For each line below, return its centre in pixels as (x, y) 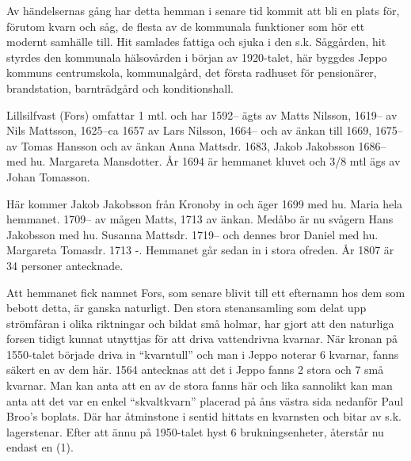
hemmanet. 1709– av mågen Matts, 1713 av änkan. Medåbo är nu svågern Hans (200, 219)
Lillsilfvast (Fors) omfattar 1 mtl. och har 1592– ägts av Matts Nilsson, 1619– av (202, 114)
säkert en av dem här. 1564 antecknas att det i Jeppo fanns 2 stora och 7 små (195, 370)
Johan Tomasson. (48, 176)
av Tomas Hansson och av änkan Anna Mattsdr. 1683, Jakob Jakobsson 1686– (196, 145)
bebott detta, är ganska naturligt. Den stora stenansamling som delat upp (186, 308)
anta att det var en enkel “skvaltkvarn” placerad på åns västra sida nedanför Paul (205, 400)
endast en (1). (40, 447)
